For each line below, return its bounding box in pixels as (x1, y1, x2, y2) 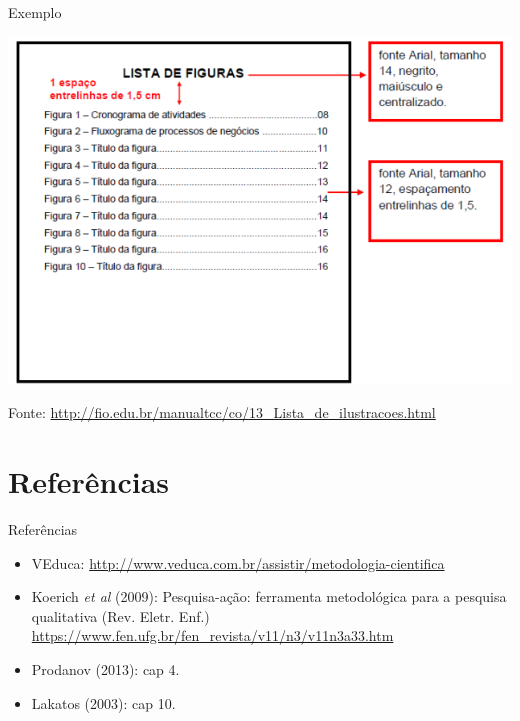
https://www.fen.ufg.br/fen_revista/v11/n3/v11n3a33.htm (31, 625, 394, 646)
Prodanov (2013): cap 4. (31, 658, 180, 679)
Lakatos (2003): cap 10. (31, 692, 176, 713)
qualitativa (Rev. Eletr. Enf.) (31, 605, 210, 626)
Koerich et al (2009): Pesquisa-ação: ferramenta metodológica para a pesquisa (31, 586, 507, 607)
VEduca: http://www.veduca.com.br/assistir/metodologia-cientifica (31, 552, 445, 573)
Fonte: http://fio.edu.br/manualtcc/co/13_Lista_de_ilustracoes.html (8, 402, 436, 423)
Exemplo (8, 2, 62, 22)
